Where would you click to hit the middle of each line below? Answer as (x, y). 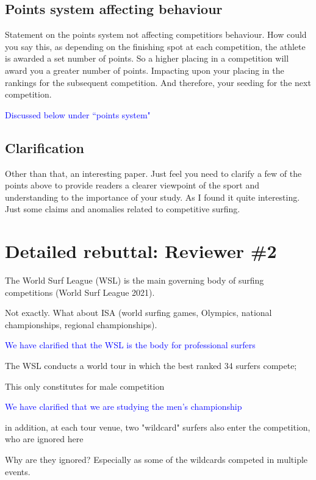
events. (18, 471)
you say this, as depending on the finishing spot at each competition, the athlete (155, 46)
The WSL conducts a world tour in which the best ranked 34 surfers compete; (151, 366)
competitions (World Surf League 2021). (80, 292)
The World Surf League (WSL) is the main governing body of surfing (135, 280)
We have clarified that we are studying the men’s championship (124, 407)
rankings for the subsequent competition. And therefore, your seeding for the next (158, 82)
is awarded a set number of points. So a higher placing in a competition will (147, 58)
